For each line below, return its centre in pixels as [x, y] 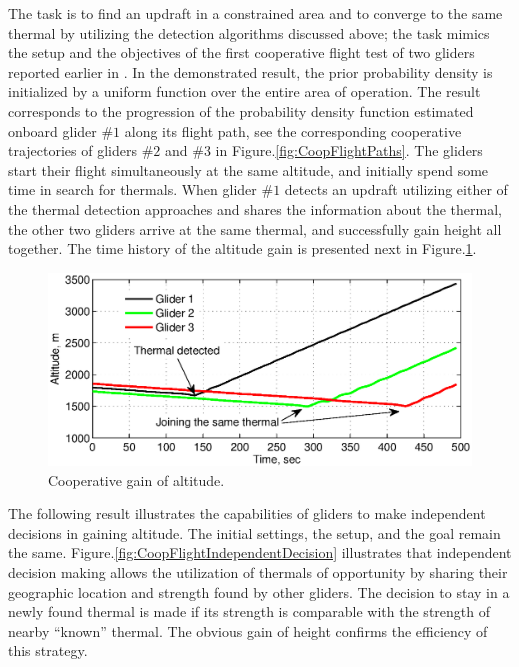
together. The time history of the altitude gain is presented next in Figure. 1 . [242, 248]
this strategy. [48, 650]
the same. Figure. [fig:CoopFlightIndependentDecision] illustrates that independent [260, 552]
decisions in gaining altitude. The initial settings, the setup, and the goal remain [254, 532]
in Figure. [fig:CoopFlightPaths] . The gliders [349, 150]
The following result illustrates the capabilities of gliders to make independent [247, 513]
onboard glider [52, 130]
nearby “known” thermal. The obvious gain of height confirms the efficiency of [248, 630]
